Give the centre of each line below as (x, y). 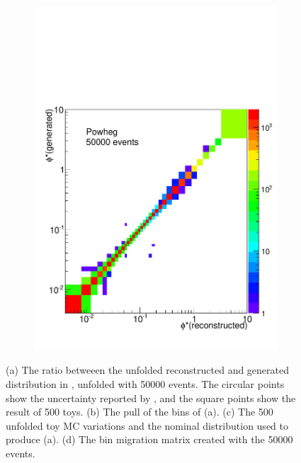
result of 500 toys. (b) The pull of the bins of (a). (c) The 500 (140, 412)
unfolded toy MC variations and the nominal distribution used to (147, 425)
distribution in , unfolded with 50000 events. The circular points (145, 383)
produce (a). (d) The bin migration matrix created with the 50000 (149, 439)
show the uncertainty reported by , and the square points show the (151, 398)
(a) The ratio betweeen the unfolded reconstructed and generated (148, 370)
